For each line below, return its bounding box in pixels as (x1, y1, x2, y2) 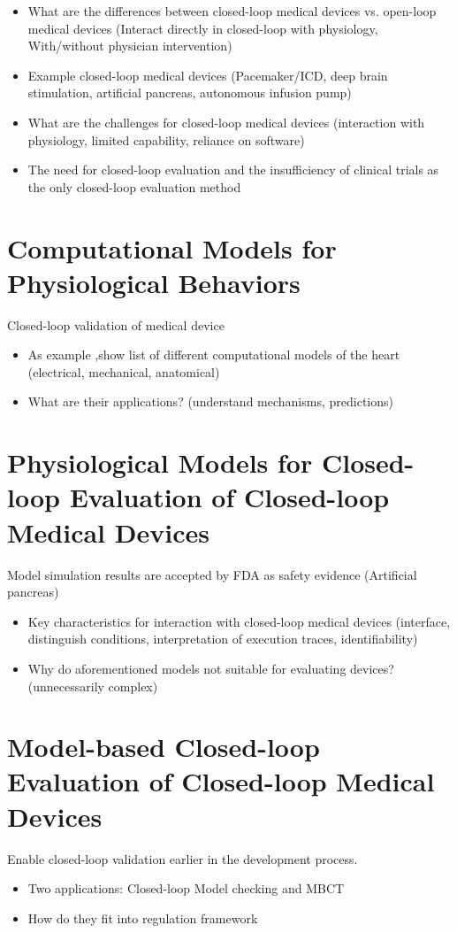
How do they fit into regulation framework (27, 908, 258, 927)
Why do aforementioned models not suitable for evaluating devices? (27, 659, 394, 677)
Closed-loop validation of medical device (7, 315, 225, 334)
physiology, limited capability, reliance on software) (27, 130, 305, 149)
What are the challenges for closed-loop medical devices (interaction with (27, 112, 425, 131)
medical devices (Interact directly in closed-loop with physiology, (27, 19, 378, 37)
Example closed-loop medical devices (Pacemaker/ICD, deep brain (27, 66, 388, 84)
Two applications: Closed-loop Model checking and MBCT (27, 879, 345, 898)
